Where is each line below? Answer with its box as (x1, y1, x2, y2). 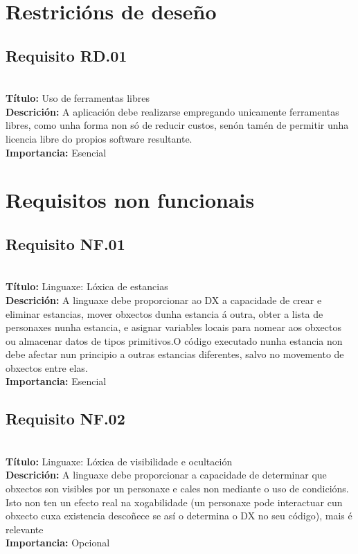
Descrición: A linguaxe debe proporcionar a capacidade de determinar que (6, 467, 327, 482)
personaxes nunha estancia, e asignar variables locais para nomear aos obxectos (6, 320, 341, 334)
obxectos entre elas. (6, 360, 88, 375)
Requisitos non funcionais (6, 186, 255, 214)
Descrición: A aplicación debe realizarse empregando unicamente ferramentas (6, 104, 339, 118)
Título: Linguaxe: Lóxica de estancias (6, 279, 168, 294)
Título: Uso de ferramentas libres (6, 91, 150, 105)
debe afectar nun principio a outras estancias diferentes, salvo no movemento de (6, 347, 344, 361)
